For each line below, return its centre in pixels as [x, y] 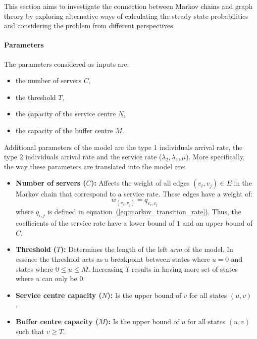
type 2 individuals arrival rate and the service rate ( [83, 157]
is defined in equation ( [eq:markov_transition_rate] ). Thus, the [144, 212]
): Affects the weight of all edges [140, 183]
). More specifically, [215, 157]
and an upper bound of [217, 223]
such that [30, 331]
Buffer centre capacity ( [57, 321]
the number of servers [49, 80]
